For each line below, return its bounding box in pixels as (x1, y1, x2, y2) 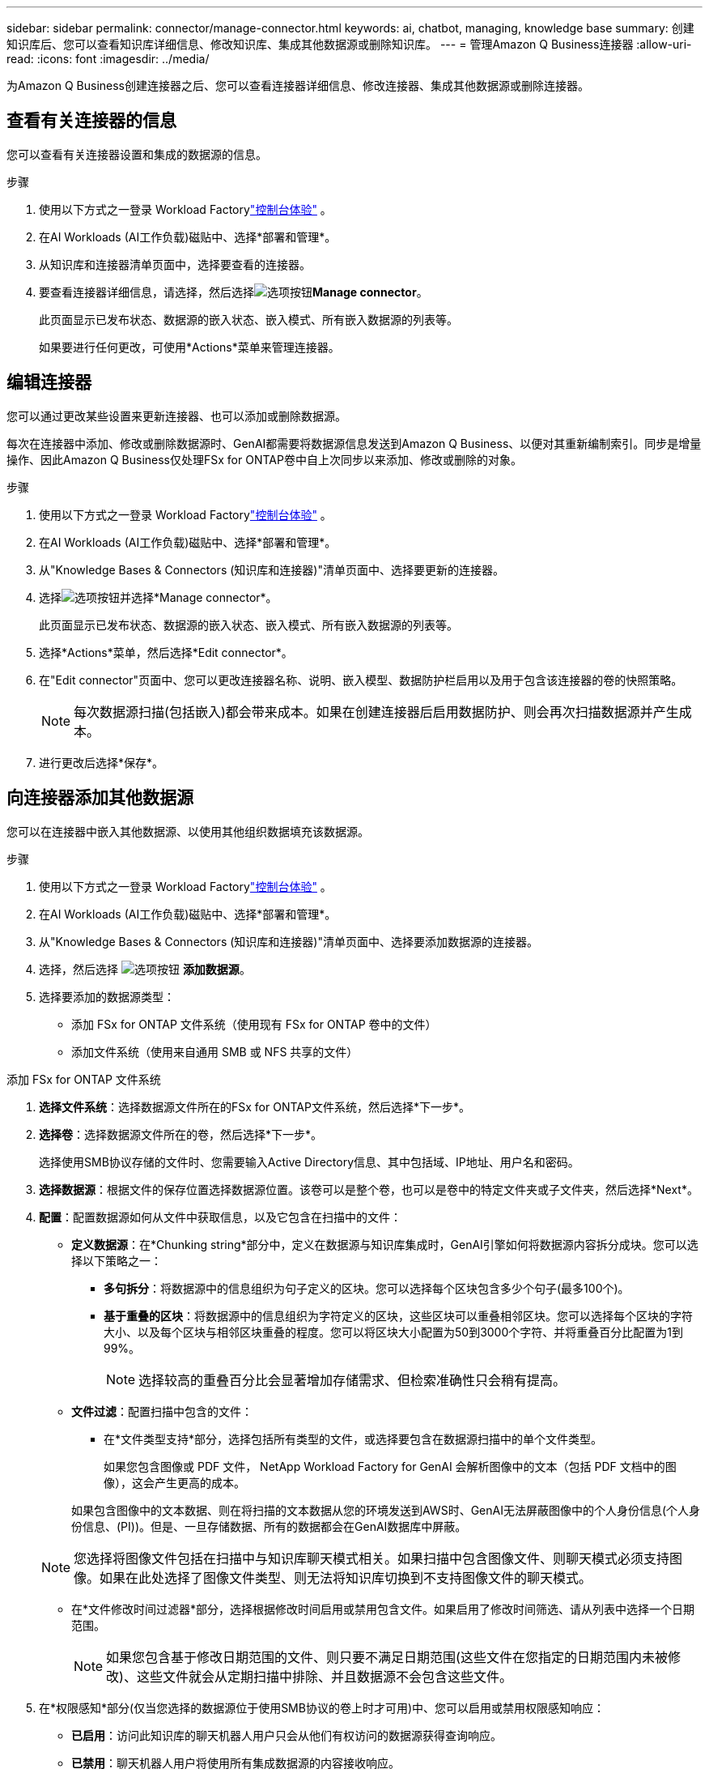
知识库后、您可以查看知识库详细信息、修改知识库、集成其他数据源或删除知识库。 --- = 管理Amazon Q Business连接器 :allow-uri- (6, 37, 692, 51)
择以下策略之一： (71, 1253, 162, 1268)
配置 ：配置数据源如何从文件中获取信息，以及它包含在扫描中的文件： (39, 1209, 401, 1224)
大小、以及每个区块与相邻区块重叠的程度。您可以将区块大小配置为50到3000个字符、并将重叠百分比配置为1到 (104, 1324, 683, 1339)
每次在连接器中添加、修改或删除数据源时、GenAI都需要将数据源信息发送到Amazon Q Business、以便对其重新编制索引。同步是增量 (6, 436, 702, 450)
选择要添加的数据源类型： (39, 989, 175, 1004)
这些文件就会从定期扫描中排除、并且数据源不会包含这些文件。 (136, 1668, 512, 1685)
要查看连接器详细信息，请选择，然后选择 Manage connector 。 (39, 284, 428, 299)
